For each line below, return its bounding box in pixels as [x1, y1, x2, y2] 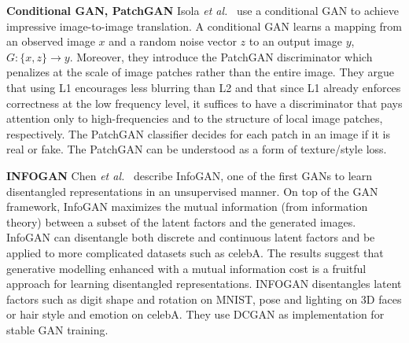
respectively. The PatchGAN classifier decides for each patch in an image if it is [6, 125, 391, 142]
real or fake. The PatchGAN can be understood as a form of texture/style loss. [6, 141, 387, 157]
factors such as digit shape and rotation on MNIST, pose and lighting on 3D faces [6, 290, 402, 307]
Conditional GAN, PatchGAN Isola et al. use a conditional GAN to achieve [6, 2, 399, 18]
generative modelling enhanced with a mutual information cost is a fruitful [6, 260, 367, 276]
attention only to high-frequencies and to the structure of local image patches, [6, 110, 383, 127]
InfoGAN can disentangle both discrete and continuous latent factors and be [6, 229, 375, 245]
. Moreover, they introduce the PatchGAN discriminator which [69, 48, 373, 65]
